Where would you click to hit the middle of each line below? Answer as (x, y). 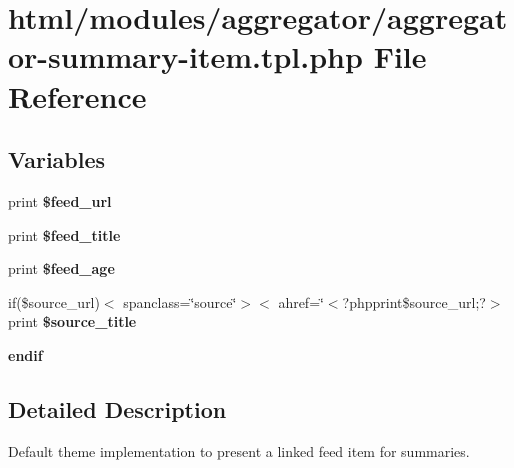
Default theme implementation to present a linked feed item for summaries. (239, 450)
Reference (77, 95)
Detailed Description (117, 408)
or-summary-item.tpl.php (185, 56)
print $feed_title (64, 234)
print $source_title (72, 321)
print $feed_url (60, 200)
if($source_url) (54, 301)
